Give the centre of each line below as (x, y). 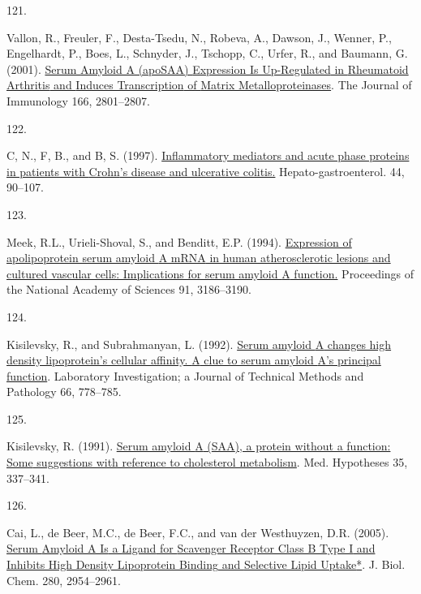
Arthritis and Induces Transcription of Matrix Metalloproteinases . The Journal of (209, 85)
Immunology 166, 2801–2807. (78, 100)
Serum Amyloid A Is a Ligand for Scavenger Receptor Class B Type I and (191, 548)
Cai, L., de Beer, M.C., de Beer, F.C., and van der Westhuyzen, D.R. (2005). (198, 532)
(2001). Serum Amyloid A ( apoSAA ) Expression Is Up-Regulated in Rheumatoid (208, 69)
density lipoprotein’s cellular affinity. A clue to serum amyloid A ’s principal (194, 360)
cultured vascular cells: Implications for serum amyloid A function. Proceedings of (210, 273)
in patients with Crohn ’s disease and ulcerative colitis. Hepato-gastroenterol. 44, (206, 171)
